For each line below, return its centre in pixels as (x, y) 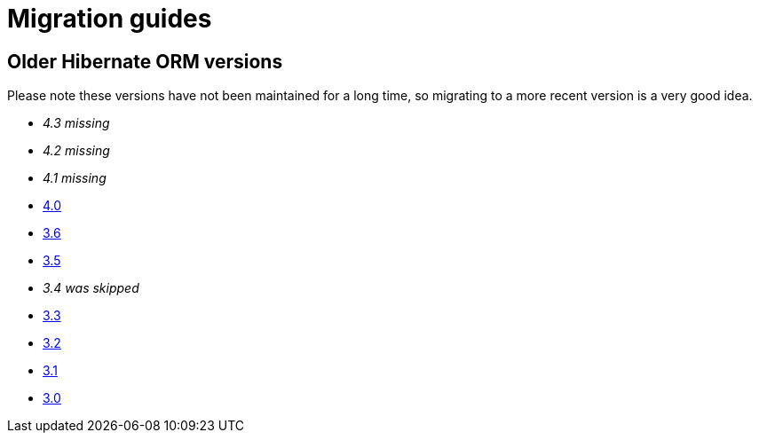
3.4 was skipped (91, 288)
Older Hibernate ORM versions (145, 61)
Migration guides (110, 19)
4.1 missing (75, 178)
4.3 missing (76, 123)
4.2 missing (76, 151)
